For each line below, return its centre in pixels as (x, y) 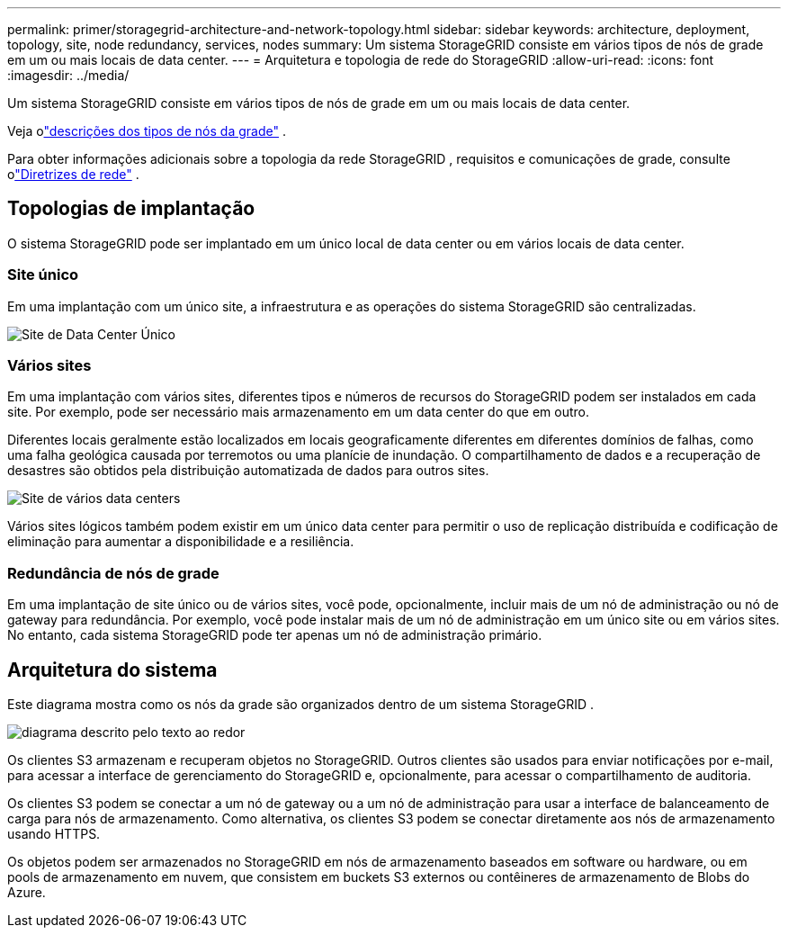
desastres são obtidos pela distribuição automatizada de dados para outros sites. (248, 471)
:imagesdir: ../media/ (68, 75)
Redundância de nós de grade (113, 573)
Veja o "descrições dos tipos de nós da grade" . (147, 131)
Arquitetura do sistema (112, 670)
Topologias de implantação (131, 209)
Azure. (27, 892)
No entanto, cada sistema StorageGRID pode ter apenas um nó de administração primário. (275, 635)
